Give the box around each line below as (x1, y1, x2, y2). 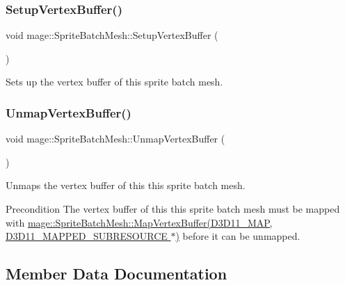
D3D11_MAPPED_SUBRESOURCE (6, 229, 168, 243)
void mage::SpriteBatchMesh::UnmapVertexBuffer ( (6, 131, 225, 146)
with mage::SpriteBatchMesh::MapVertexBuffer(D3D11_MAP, (6, 215, 273, 229)
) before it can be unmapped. (175, 229, 300, 243)
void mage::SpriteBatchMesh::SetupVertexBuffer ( (6, 28, 218, 42)
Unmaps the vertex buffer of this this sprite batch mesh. (6, 178, 246, 193)
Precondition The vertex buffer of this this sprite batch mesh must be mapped (6, 202, 340, 215)
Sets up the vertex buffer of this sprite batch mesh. (6, 74, 223, 89)
